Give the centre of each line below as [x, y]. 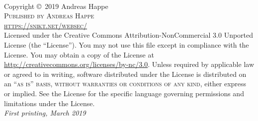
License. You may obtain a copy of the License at [79, 54]
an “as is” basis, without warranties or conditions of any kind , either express [125, 84]
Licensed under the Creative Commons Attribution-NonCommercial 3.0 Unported [129, 35]
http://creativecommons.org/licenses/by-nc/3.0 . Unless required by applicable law [129, 64]
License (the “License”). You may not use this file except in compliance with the [127, 44]
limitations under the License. [49, 103]
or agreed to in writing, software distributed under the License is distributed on [125, 74]
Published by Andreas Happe [49, 16]
